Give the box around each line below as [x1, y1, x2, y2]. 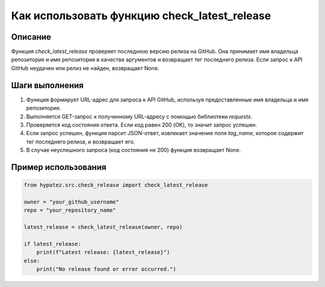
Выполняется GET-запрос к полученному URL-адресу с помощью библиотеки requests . [26, 113, 253, 120]
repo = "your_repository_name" [23, 207, 117, 214]
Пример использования [11, 162, 107, 172]
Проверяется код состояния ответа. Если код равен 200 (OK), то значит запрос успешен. [26, 121, 258, 128]
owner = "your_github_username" [23, 198, 120, 205]
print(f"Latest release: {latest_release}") [36, 249, 170, 256]
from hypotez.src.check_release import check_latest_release [23, 182, 208, 189]
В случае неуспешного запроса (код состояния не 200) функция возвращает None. [26, 147, 241, 154]
